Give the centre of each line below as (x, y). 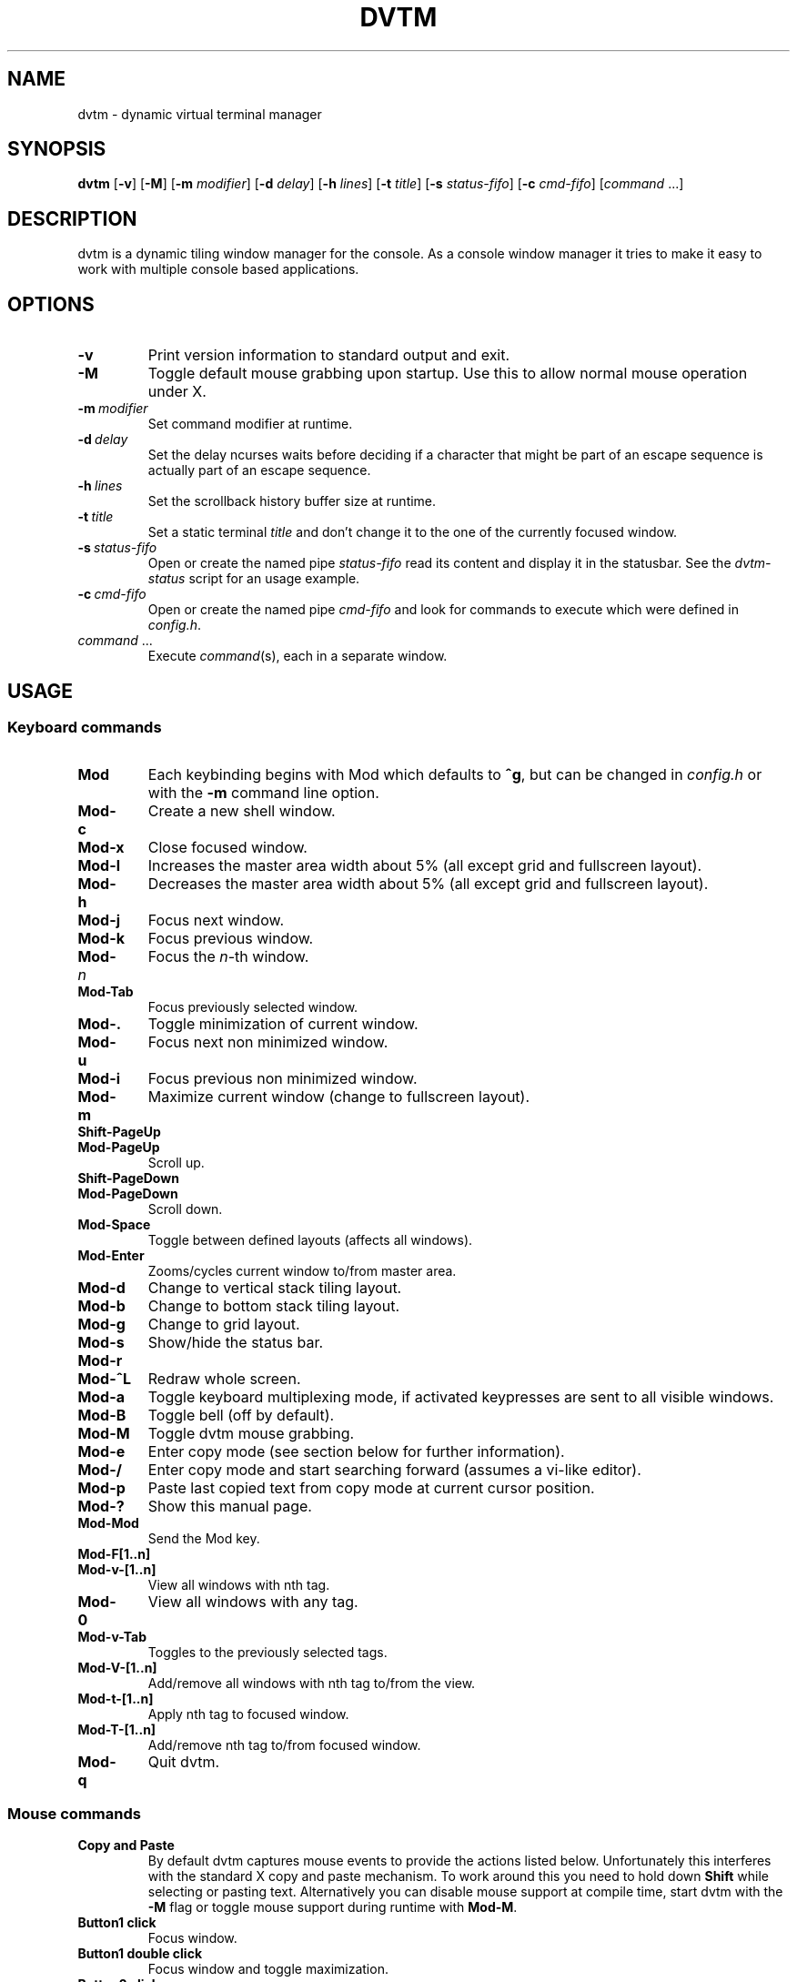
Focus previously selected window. (253, 1007)
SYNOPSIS (57, 149)
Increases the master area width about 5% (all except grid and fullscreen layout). (425, 866)
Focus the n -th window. (228, 957)
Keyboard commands (85, 727)
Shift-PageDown (128, 1178)
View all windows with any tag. (253, 1602)
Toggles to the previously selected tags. (267, 1653)
